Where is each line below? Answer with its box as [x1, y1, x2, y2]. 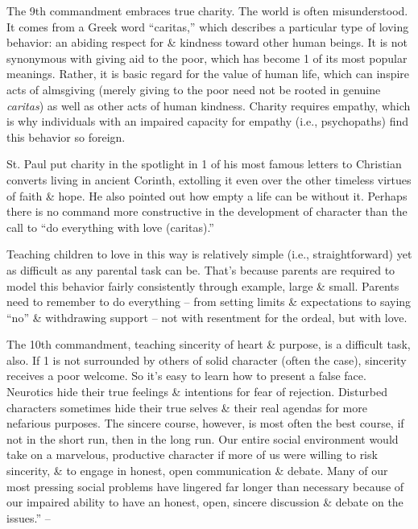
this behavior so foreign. [6, 128, 126, 145]
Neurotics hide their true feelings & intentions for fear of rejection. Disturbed [6, 383, 387, 400]
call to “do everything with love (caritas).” [6, 218, 214, 235]
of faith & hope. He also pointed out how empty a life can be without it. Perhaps [6, 187, 408, 204]
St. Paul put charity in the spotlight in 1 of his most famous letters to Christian [6, 155, 402, 172]
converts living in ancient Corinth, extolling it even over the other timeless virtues [6, 171, 412, 188]
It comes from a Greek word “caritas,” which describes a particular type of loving [6, 18, 409, 35]
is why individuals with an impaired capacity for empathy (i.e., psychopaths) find [6, 113, 408, 130]
